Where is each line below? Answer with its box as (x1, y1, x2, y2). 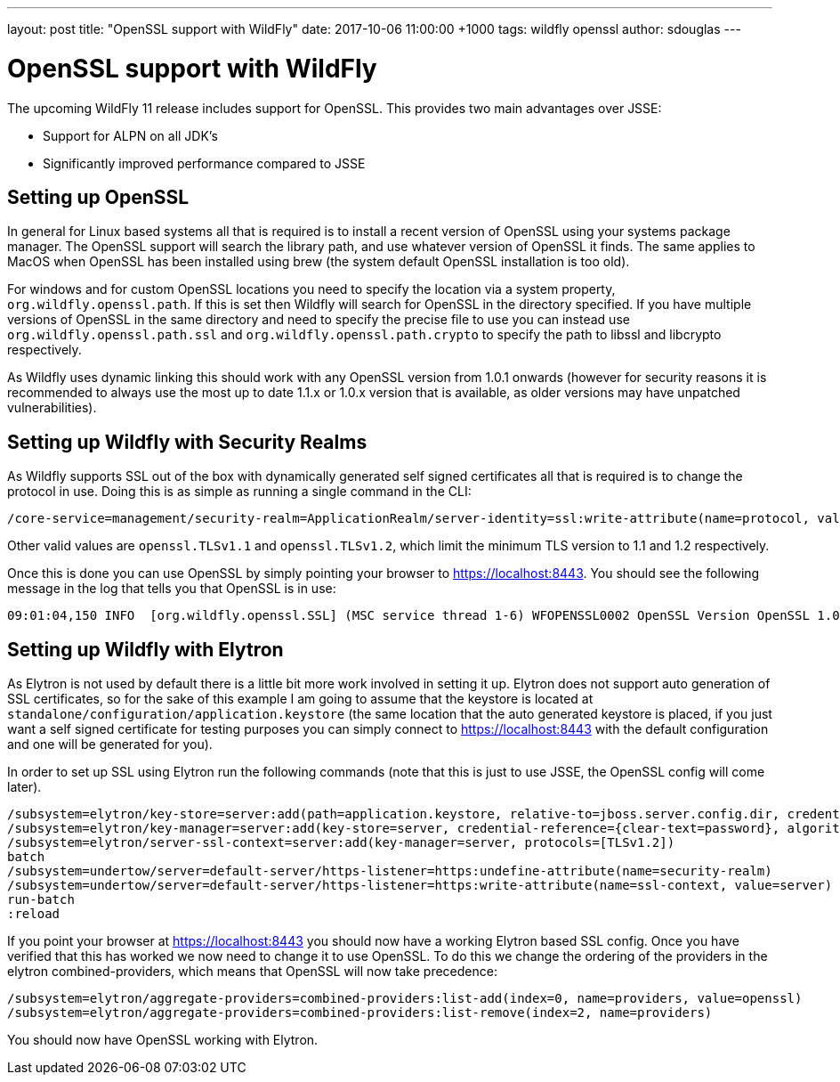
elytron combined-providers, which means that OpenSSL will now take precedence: (7, 964, 497, 980)
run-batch (7, 892, 75, 907)
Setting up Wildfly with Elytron (7, 638, 284, 661)
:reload (7, 907, 61, 922)
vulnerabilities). (7, 400, 97, 416)
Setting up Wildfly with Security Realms (7, 430, 367, 453)
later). (7, 779, 42, 795)
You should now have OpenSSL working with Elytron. (7, 1032, 319, 1048)
